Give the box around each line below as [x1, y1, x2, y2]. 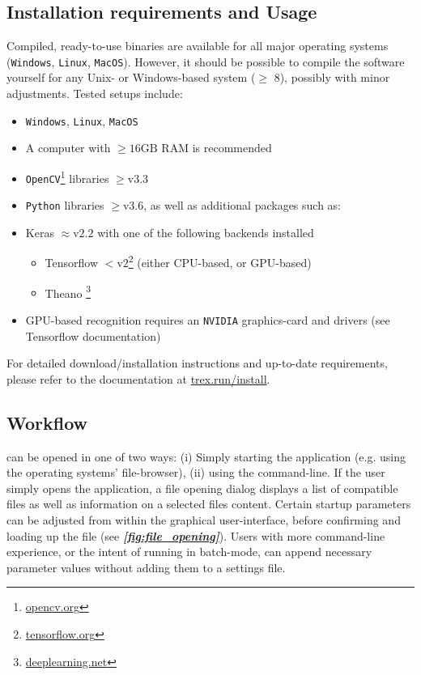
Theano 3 [45, 282, 91, 301]
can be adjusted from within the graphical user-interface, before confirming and [6, 511, 401, 528]
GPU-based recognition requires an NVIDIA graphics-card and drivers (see [25, 311, 390, 328]
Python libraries [25, 197, 104, 214]
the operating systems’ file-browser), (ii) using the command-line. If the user [6, 464, 385, 481]
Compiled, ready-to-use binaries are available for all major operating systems [6, 37, 389, 54]
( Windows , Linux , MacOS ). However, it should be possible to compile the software [6, 53, 405, 70]
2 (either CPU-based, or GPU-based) [128, 252, 312, 271]
